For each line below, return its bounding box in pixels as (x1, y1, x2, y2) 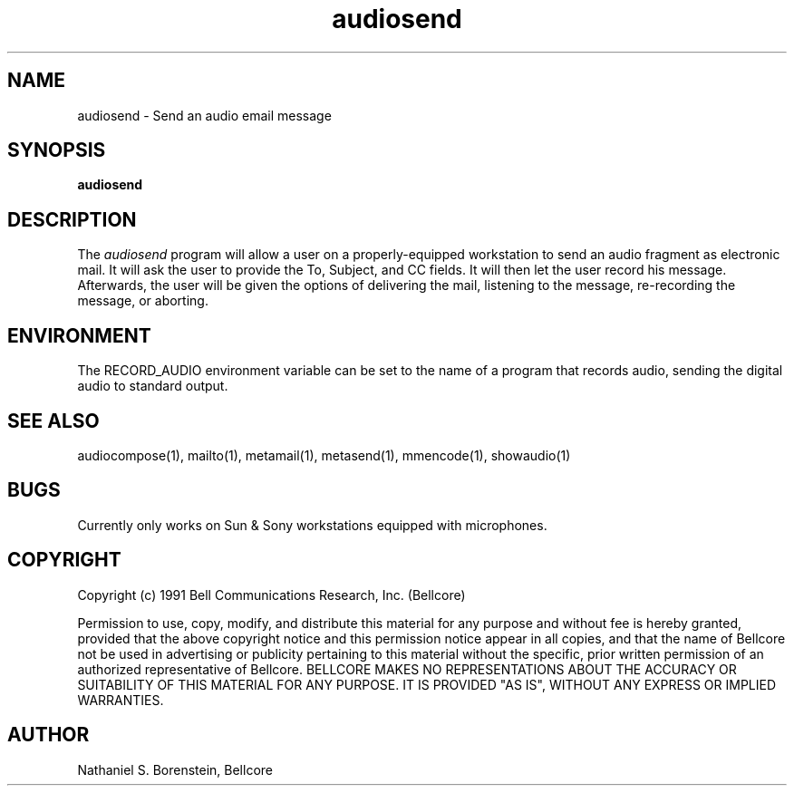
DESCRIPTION (7, 208, 137, 231)
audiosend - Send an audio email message (77, 107, 332, 123)
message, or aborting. (77, 293, 208, 309)
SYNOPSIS (7, 139, 106, 162)
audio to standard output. (77, 378, 228, 394)
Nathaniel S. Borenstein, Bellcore (77, 761, 273, 778)
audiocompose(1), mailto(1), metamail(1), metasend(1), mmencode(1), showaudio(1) (77, 447, 571, 463)
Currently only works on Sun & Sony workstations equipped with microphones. (77, 517, 547, 533)
